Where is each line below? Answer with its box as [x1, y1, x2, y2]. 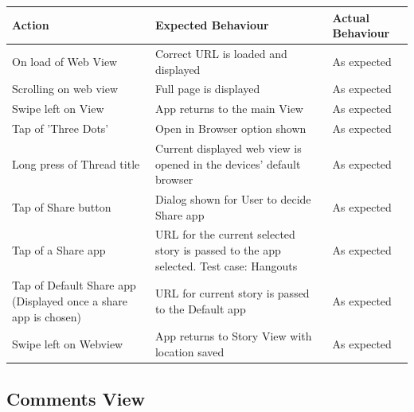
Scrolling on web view [12, 80, 119, 97]
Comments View [6, 386, 146, 410]
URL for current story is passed [154, 285, 310, 301]
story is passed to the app [154, 241, 281, 258]
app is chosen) [12, 308, 81, 325]
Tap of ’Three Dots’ [12, 120, 109, 137]
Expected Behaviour [154, 17, 269, 33]
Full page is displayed [154, 80, 260, 97]
